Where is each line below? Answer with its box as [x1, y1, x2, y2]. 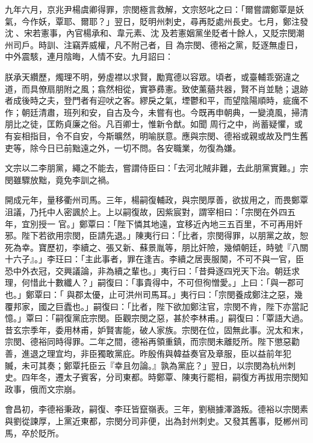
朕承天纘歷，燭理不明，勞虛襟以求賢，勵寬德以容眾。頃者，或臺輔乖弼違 [5, 70, 291, 83]
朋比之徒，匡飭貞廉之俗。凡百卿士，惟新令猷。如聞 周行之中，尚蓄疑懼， [5, 118, 294, 130]
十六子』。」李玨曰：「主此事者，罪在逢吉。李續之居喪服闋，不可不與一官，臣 [5, 253, 304, 265]
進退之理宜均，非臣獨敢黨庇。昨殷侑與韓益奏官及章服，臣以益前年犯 [21, 347, 291, 360]
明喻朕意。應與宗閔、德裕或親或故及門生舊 [139, 129, 308, 142]
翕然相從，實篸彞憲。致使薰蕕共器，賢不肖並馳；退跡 [97, 82, 308, 95]
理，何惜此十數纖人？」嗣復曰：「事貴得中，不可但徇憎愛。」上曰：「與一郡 [5, 276, 296, 289]
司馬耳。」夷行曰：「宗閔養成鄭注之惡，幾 [142, 288, 303, 301]
